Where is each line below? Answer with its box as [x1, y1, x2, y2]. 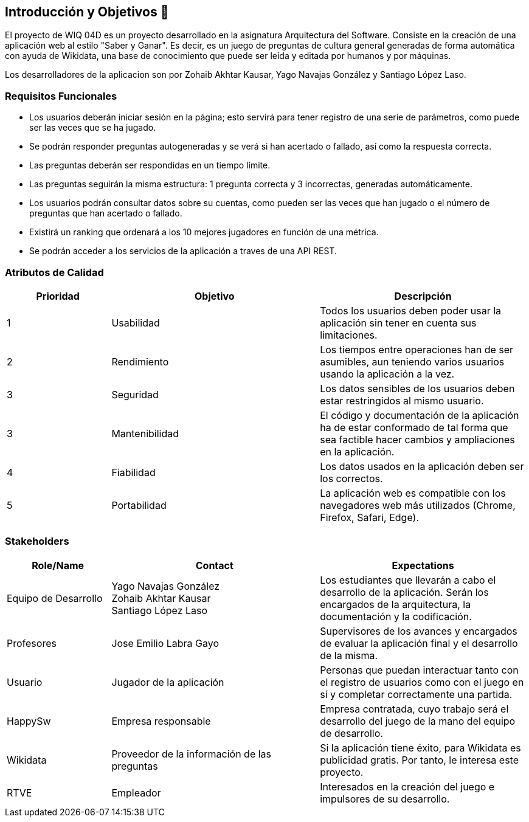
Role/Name [32, 559, 85, 572]
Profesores [7, 637, 57, 649]
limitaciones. [320, 328, 378, 341]
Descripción [394, 289, 452, 302]
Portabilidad [111, 499, 167, 511]
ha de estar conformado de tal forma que [320, 421, 508, 433]
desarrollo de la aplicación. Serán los [320, 585, 489, 598]
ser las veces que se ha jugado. [29, 122, 156, 133]
